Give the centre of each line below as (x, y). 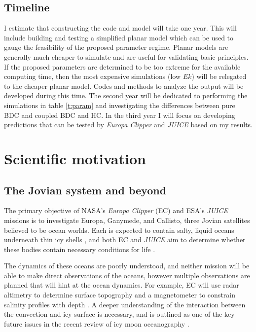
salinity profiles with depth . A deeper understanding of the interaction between (125, 304)
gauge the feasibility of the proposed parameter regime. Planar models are (116, 47)
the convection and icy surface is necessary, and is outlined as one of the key (119, 314)
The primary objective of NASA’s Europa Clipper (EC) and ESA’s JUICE (116, 210)
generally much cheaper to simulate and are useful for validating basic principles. (126, 56)
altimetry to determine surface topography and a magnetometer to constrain (120, 295)
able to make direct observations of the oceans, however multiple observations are (127, 275)
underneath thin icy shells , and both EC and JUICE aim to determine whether (125, 240)
